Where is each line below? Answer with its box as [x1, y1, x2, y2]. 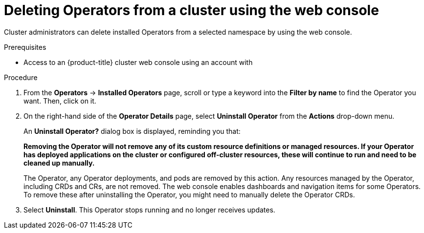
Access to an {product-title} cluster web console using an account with [23, 58, 253, 66]
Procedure [4, 73, 38, 82]
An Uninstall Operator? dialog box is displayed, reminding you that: [23, 127, 241, 135]
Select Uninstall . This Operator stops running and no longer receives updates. [23, 205, 275, 214]
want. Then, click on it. [23, 96, 96, 105]
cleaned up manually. [23, 158, 95, 167]
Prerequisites [4, 42, 46, 51]
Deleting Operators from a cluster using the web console [4, 2, 379, 19]
